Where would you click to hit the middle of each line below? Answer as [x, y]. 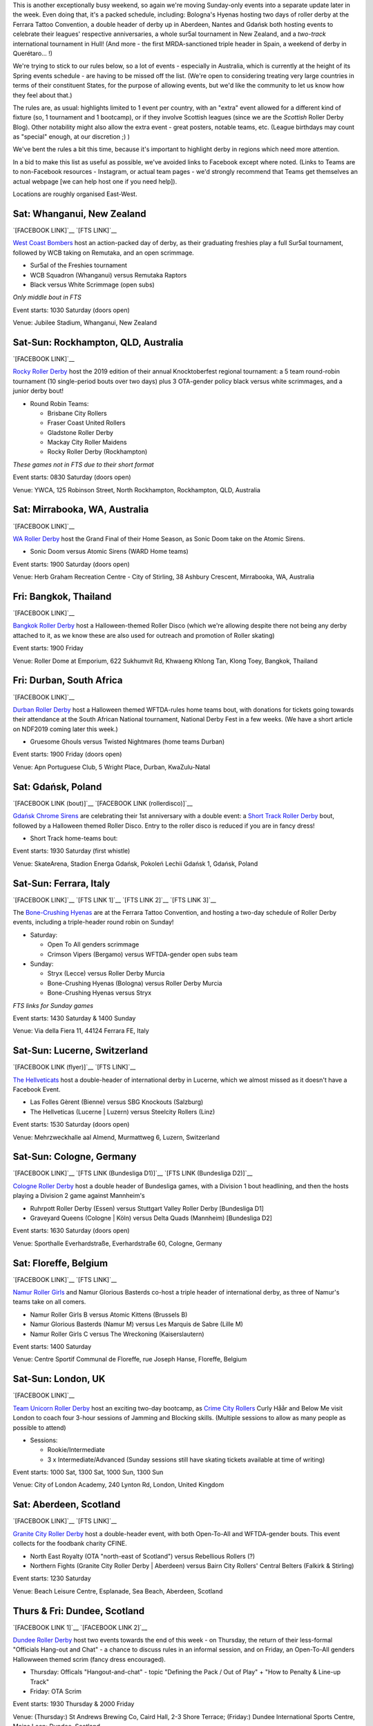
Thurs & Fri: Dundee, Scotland [79, 1611]
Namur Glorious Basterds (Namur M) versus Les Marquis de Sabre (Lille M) [136, 1324]
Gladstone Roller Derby [80, 432]
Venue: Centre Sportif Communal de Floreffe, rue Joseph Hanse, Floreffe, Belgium [130, 1359]
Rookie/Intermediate [76, 1450]
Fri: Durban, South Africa [68, 680]
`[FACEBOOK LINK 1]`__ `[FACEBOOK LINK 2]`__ [80, 1627]
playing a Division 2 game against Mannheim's [79, 1196]
